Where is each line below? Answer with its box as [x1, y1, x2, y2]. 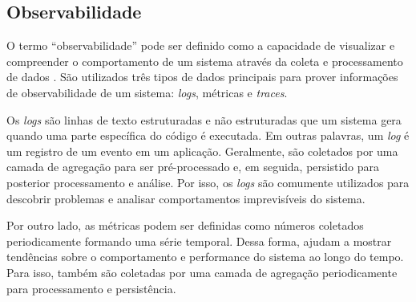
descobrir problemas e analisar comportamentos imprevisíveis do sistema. [6, 190, 366, 206]
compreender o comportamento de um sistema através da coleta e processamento [6, 52, 403, 69]
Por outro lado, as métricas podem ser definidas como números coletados [6, 217, 364, 234]
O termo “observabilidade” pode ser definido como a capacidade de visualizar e [6, 37, 395, 54]
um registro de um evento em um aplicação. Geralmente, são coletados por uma [6, 142, 398, 159]
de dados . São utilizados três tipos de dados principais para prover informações [6, 68, 398, 85]
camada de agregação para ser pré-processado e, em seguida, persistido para [6, 158, 380, 175]
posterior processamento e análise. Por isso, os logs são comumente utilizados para [6, 173, 410, 190]
